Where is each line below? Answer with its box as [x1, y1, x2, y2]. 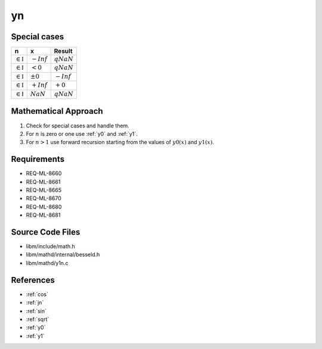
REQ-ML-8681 [26, 211, 61, 219]
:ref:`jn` [26, 299, 44, 306]
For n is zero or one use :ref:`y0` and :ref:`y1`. [26, 130, 138, 137]
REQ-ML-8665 [26, 186, 62, 194]
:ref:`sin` [26, 307, 47, 314]
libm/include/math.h [26, 243, 76, 250]
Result [54, 47, 73, 55]
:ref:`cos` [26, 291, 49, 298]
